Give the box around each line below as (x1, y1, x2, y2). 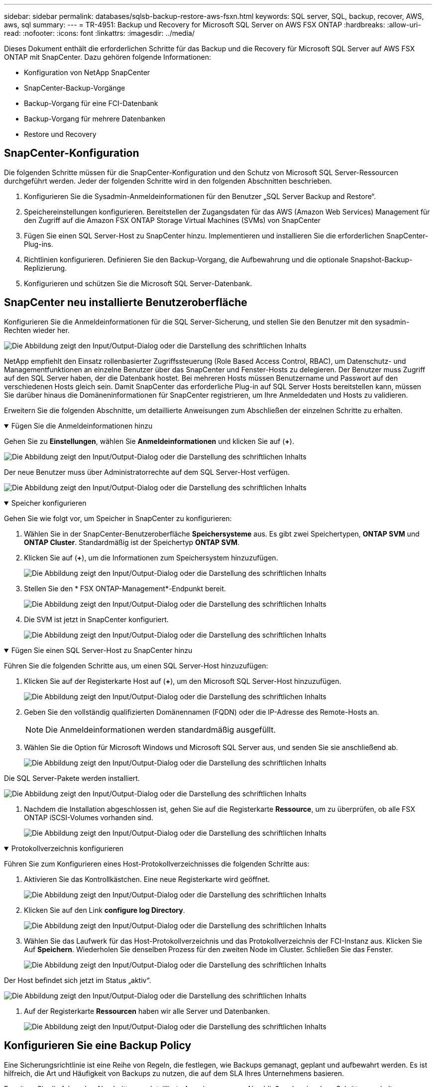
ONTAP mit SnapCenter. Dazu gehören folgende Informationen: (4, 53, 212, 61)
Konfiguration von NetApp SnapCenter (24, 68, 150, 77)
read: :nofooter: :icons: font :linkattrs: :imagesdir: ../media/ (4, 29, 195, 37)
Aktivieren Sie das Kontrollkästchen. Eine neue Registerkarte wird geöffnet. (24, 874, 270, 883)
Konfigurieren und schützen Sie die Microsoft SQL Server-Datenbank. (24, 279, 252, 288)
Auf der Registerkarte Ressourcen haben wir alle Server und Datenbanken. (24, 1006, 270, 1015)
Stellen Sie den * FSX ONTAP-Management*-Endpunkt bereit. (24, 584, 226, 593)
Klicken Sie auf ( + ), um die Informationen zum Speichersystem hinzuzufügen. (24, 553, 278, 562)
